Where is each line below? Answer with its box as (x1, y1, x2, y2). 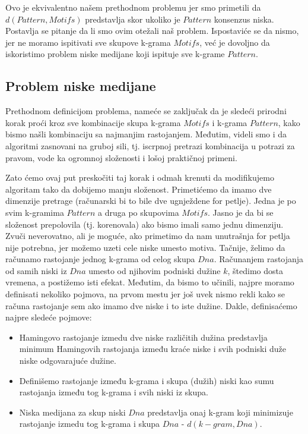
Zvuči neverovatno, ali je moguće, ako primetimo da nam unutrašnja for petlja (5, 229, 290, 242)
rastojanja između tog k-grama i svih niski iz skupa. (19, 386, 208, 398)
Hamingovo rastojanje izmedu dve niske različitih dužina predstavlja (19, 331, 268, 343)
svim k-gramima (5, 206, 64, 218)
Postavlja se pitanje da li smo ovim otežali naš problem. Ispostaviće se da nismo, (5, 24, 299, 37)
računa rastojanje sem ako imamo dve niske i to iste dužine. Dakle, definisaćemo (5, 299, 297, 312)
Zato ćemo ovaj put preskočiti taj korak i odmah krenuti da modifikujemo (5, 171, 274, 184)
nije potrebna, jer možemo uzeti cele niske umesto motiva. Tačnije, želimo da (5, 241, 285, 253)
